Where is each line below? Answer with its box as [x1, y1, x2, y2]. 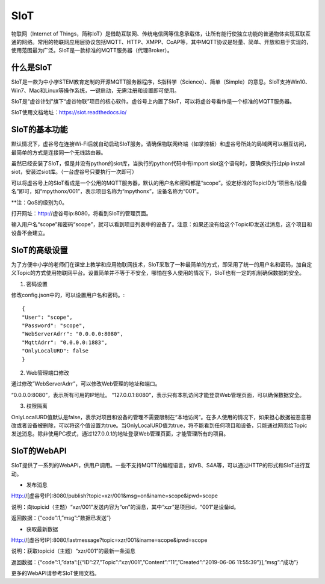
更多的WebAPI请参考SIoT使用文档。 [11, 570, 100, 577]
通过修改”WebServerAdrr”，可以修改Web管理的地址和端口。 [11, 380, 161, 387]
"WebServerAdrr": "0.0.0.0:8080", [22, 331, 123, 337]
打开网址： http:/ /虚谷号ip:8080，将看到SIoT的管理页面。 [11, 210, 152, 217]
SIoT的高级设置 [11, 245, 68, 255]
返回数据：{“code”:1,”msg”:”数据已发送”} [11, 514, 111, 521]
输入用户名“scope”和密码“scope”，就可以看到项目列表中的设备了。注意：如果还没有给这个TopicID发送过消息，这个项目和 [11, 221, 312, 228]
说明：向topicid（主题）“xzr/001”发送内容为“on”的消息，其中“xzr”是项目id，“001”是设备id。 [11, 503, 240, 511]
